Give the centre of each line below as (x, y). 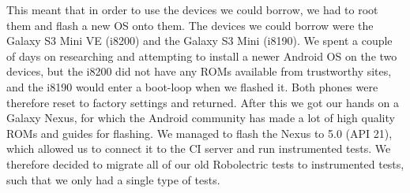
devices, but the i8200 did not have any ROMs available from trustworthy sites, (199, 71)
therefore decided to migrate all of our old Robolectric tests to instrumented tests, (205, 163)
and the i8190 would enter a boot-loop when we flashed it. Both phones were (192, 86)
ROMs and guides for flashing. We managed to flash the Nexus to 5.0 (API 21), (199, 133)
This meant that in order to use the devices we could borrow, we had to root (192, 9)
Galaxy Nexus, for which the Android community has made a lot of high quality (201, 118)
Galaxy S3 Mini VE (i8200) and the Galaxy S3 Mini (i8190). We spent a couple (199, 41)
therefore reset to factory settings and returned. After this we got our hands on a (203, 102)
